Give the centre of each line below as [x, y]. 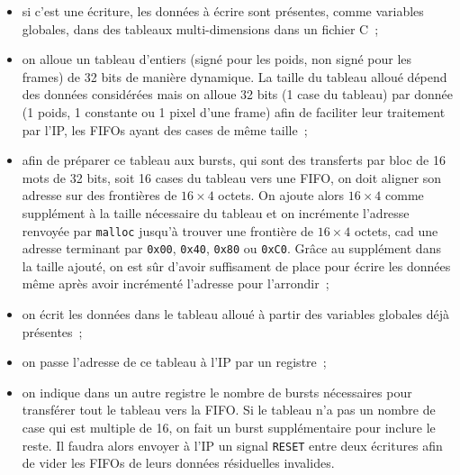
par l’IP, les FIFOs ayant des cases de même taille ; [165, 129]
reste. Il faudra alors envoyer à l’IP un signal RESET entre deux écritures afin [232, 445]
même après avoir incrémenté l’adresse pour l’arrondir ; [176, 283]
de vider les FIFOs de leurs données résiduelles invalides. [178, 463]
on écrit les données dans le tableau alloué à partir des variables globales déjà [236, 314]
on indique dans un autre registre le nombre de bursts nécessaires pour [217, 392]
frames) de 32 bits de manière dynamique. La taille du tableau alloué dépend [235, 76]
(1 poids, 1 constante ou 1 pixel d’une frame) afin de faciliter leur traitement [234, 111]
